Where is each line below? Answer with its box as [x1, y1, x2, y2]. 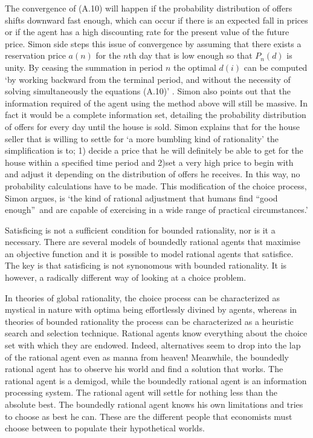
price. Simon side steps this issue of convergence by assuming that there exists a [5, 37, 302, 50]
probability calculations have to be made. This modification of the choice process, [5, 179, 307, 192]
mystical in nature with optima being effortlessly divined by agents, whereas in [5, 303, 297, 316]
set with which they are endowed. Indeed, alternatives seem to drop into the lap [5, 339, 301, 351]
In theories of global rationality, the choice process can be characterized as [5, 291, 280, 304]
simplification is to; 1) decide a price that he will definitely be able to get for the [5, 144, 303, 157]
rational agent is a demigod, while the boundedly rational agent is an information [5, 374, 307, 387]
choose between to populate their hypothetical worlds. [5, 422, 205, 434]
